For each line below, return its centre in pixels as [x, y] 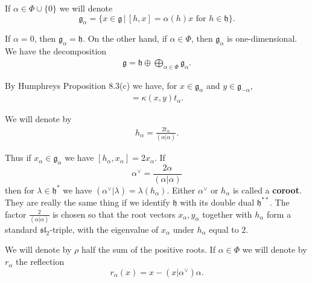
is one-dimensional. [262, 38]
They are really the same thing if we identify [88, 202]
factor [16, 214]
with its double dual [217, 202]
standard [21, 229]
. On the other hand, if [125, 38]
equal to [224, 229]
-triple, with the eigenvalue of [104, 229]
